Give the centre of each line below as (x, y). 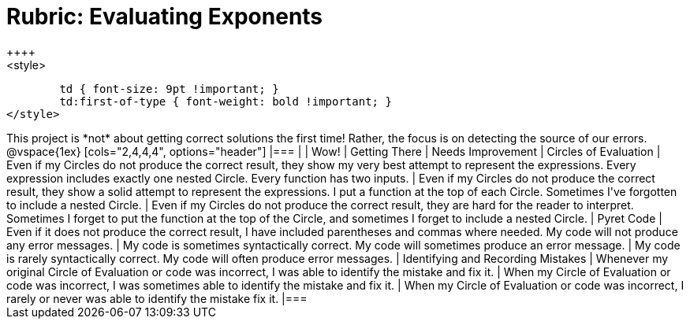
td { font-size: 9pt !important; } (169, 89)
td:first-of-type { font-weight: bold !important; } (226, 101)
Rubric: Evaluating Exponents (165, 17)
